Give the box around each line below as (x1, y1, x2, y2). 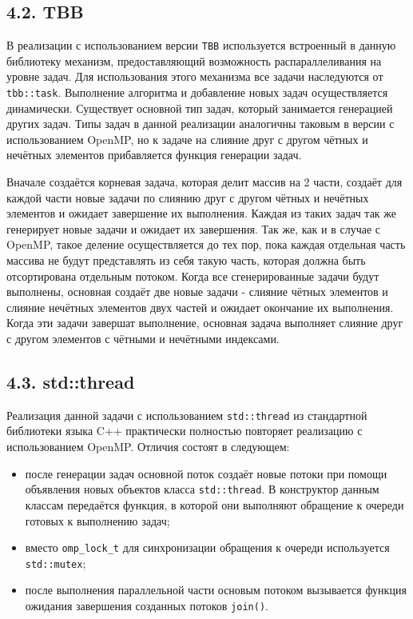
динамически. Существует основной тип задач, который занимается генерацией (6, 99, 393, 116)
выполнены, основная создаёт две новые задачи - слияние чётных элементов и (6, 283, 388, 300)
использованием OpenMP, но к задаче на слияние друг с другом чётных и (6, 130, 368, 147)
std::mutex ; (25, 554, 86, 571)
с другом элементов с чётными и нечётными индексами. (6, 330, 280, 347)
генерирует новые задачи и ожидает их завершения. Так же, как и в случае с (6, 220, 380, 237)
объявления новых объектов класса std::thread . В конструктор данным (25, 481, 379, 497)
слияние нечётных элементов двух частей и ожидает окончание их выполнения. (6, 298, 394, 315)
